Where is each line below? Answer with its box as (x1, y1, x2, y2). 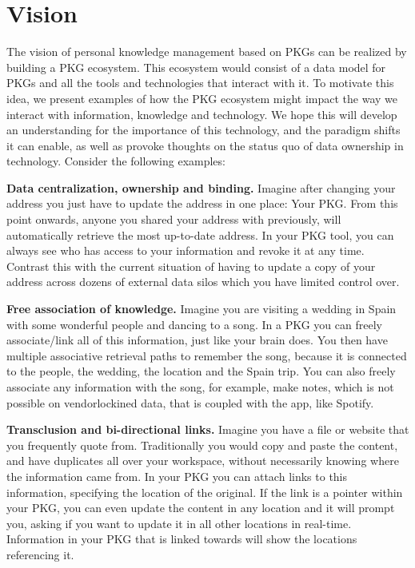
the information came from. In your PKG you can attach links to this (6, 467, 348, 484)
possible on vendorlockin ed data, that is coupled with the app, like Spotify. (6, 394, 374, 411)
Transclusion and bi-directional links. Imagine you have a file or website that (6, 421, 409, 438)
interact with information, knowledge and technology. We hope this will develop (6, 105, 397, 122)
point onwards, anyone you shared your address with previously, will (6, 211, 341, 228)
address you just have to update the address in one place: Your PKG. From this (6, 195, 398, 212)
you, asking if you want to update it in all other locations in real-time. (6, 514, 352, 531)
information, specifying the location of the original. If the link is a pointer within (6, 483, 403, 500)
